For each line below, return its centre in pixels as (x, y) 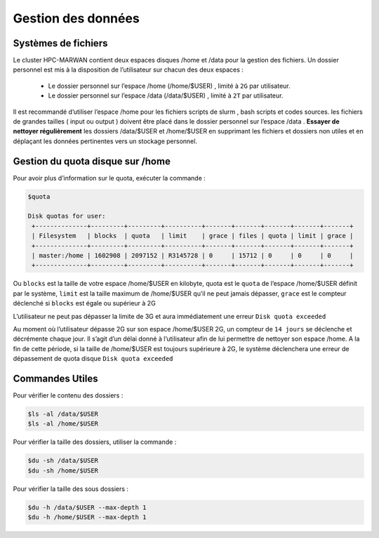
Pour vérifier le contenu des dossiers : (68, 395)
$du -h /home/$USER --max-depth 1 (87, 517)
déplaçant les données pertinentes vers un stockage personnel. (105, 141)
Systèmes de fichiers (60, 43)
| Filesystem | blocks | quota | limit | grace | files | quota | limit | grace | (193, 236)
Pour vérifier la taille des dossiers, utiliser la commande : (95, 442)
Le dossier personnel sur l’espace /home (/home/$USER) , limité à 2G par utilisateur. (169, 86)
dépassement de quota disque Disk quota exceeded (93, 359)
